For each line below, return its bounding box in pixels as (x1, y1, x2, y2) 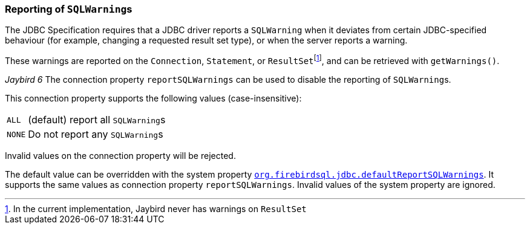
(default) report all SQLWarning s (28, 114, 166, 126)
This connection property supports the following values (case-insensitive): (5, 93, 302, 104)
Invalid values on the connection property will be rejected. (5, 150, 236, 161)
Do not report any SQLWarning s (28, 128, 163, 141)
